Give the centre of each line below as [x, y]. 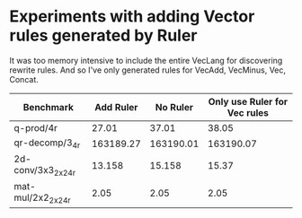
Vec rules [248, 112]
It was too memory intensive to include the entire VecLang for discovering [146, 60]
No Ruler [174, 107]
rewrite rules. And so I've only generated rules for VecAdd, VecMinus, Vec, [147, 70]
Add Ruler [116, 107]
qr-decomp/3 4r [47, 144]
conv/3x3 [34, 170]
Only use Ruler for [248, 101]
